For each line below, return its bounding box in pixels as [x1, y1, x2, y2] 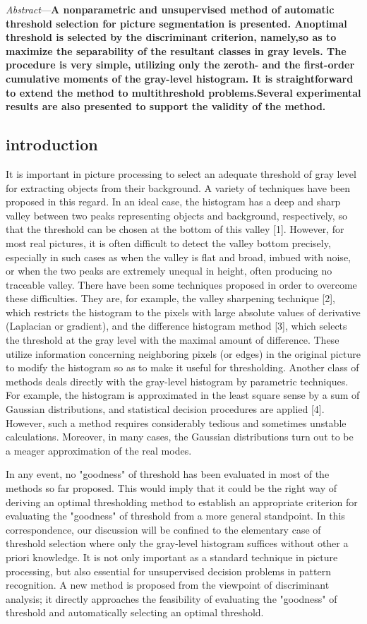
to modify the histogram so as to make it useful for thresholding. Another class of [6, 360, 359, 375]
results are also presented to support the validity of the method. [6, 99, 326, 114]
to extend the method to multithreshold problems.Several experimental [6, 85, 361, 100]
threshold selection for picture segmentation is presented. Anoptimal [6, 16, 347, 30]
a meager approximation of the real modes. [6, 443, 192, 457]
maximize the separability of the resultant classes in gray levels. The [6, 43, 347, 58]
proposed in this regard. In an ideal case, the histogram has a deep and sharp [6, 194, 341, 209]
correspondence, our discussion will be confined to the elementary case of [6, 522, 321, 536]
